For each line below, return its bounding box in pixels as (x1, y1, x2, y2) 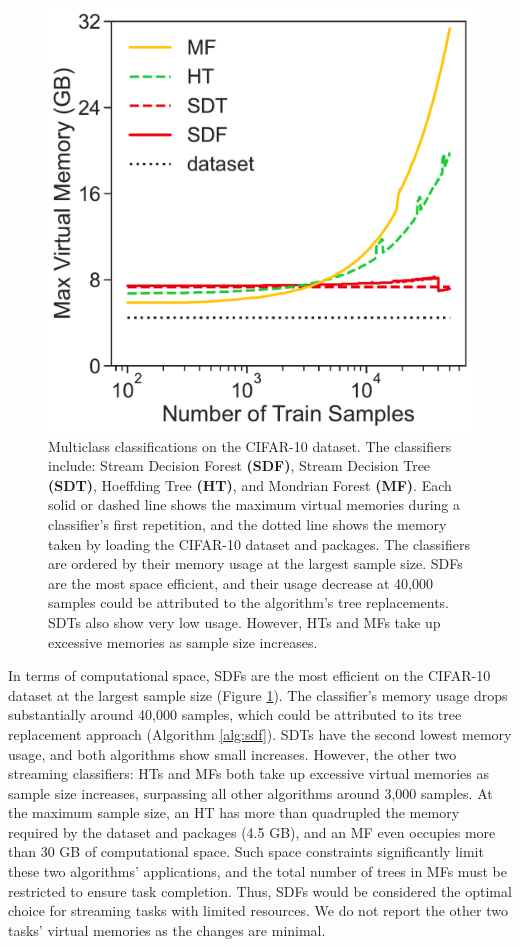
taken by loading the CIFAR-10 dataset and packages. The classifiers (48, 533, 470, 554)
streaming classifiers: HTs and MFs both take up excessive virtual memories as (8, 763, 489, 784)
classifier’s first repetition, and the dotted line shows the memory (48, 513, 447, 534)
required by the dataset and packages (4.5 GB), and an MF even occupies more (8, 821, 496, 842)
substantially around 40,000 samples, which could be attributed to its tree (8, 704, 462, 725)
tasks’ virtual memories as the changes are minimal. (8, 919, 326, 940)
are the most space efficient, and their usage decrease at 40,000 (48, 572, 433, 593)
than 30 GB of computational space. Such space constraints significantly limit (8, 841, 484, 862)
